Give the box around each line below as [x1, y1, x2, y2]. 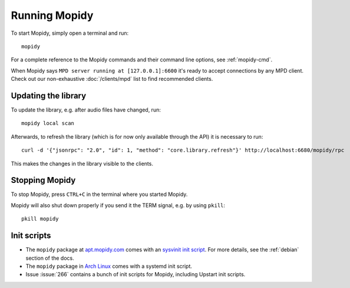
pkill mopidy [21, 215, 59, 222]
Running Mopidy [11, 9, 94, 22]
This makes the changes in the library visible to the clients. [11, 160, 153, 167]
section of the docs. [25, 254, 74, 261]
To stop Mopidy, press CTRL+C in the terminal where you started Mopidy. [11, 191, 188, 198]
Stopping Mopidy [11, 175, 76, 185]
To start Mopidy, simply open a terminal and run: [11, 30, 129, 37]
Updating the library [11, 90, 87, 100]
